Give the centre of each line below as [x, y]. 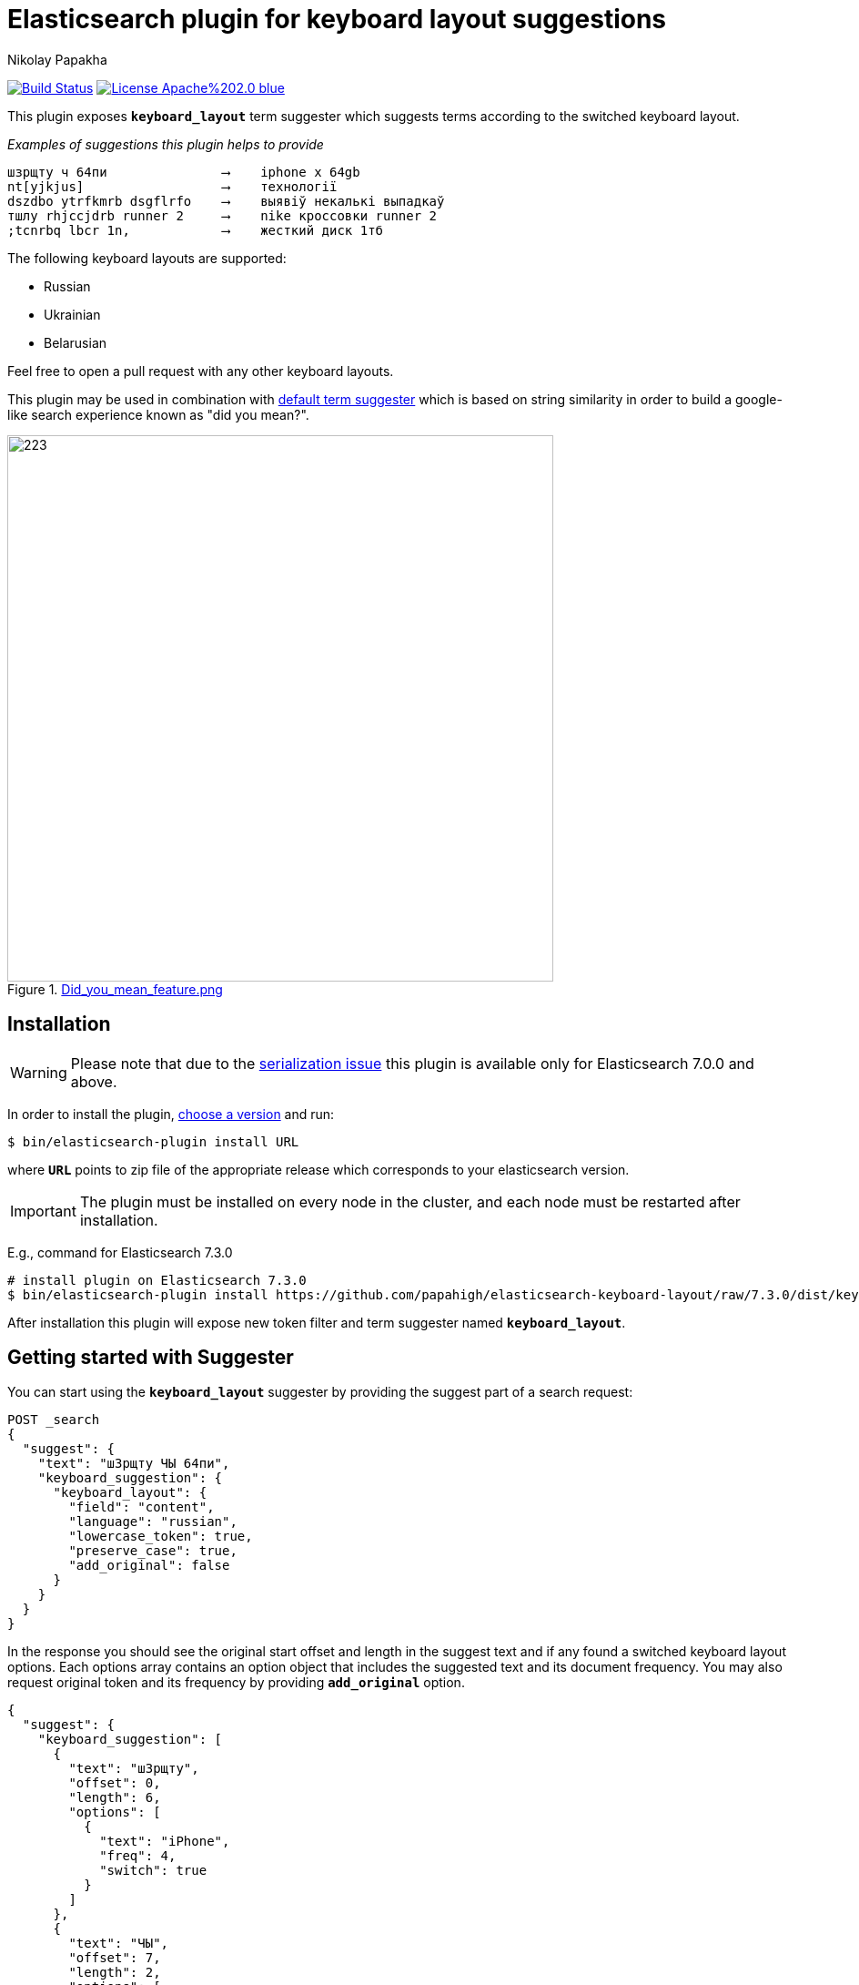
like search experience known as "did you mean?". [158, 414]
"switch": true [153, 1871]
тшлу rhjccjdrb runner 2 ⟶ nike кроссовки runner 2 [222, 215]
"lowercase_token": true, [161, 1537]
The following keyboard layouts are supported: [147, 258]
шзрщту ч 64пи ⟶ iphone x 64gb [184, 172]
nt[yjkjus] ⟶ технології [172, 186]
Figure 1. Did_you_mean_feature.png [115, 989]
